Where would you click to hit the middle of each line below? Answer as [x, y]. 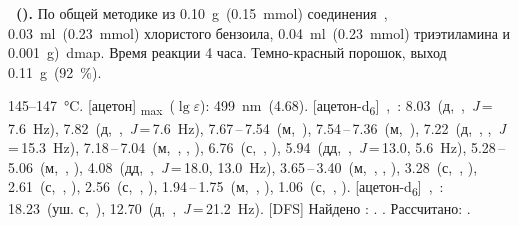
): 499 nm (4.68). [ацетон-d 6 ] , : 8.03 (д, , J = [346, 107]
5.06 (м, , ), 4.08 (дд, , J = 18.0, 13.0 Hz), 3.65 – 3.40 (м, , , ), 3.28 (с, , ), [243, 166]
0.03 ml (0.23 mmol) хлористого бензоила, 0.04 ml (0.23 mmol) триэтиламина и [259, 32]
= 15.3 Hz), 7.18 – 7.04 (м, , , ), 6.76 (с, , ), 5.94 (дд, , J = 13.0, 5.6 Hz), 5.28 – [257, 147]
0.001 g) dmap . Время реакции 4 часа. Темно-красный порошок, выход [227, 52]
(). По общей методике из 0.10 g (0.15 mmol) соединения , [202, 13]
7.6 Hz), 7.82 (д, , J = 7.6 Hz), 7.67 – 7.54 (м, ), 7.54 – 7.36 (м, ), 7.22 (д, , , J [257, 127]
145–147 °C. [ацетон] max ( [91, 107]
